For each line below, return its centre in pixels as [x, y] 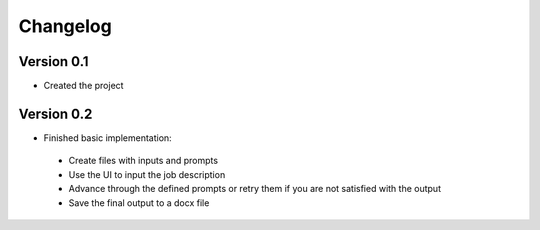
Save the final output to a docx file [139, 202]
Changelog [65, 26]
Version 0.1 [53, 61]
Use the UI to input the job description [147, 174]
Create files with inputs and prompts [143, 161]
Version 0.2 [55, 113]
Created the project [83, 86]
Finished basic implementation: [107, 137]
